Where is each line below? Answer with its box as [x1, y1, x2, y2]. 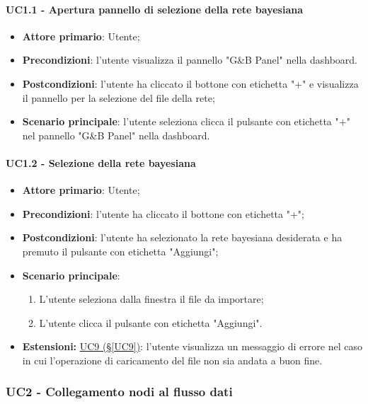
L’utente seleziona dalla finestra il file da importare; [39, 292, 264, 306]
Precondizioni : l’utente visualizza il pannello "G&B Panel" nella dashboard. [22, 52, 357, 67]
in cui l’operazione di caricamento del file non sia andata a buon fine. [22, 352, 323, 367]
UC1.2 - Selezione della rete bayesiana [6, 155, 196, 170]
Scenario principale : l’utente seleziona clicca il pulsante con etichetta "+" [22, 114, 350, 129]
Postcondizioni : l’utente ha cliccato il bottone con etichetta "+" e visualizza [22, 76, 359, 91]
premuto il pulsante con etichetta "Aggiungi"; [22, 243, 219, 258]
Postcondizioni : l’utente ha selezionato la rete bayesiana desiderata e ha [22, 230, 343, 245]
